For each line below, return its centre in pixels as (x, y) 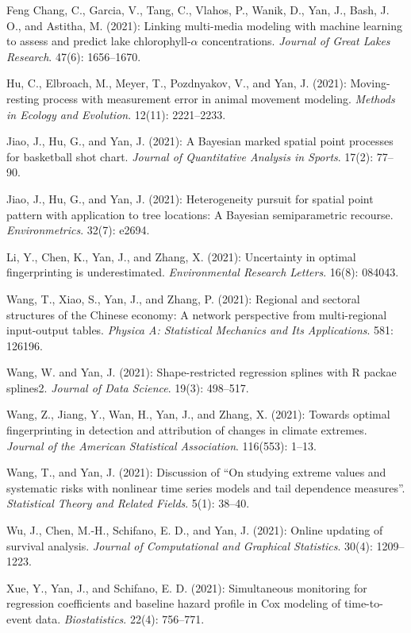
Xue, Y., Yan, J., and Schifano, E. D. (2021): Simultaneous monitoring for (187, 587)
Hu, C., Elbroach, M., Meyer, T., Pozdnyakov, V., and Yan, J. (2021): (177, 83)
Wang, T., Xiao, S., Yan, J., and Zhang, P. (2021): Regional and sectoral (183, 298)
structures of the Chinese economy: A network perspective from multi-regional (197, 314)
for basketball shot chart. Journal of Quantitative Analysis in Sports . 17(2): (190, 156)
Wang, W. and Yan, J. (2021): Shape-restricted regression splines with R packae (202, 372)
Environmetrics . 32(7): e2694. (78, 230)
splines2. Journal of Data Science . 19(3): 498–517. (128, 387)
